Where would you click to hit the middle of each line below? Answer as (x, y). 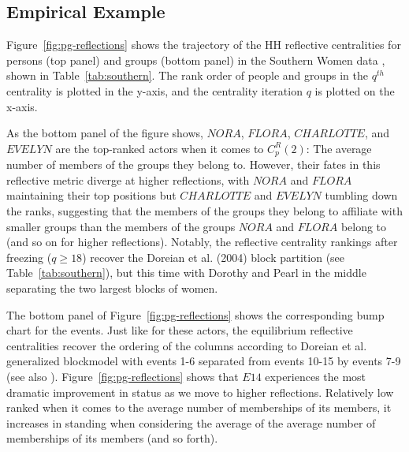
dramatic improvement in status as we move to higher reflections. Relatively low (200, 392)
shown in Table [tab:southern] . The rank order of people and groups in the (188, 75)
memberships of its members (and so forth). (112, 438)
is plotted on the (355, 90)
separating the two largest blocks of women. (112, 288)
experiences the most (316, 376)
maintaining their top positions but (91, 195)
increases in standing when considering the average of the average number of (191, 422)
